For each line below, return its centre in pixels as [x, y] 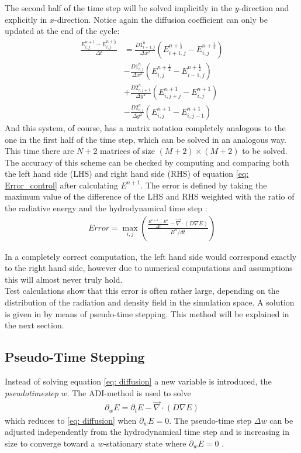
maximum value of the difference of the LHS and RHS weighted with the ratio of [150, 196]
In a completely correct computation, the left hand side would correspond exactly [151, 256]
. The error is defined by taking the [204, 185]
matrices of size [127, 151]
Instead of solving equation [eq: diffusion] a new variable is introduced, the [138, 381]
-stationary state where [145, 443]
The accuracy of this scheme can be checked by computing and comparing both [147, 162]
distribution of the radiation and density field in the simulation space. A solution [150, 302]
